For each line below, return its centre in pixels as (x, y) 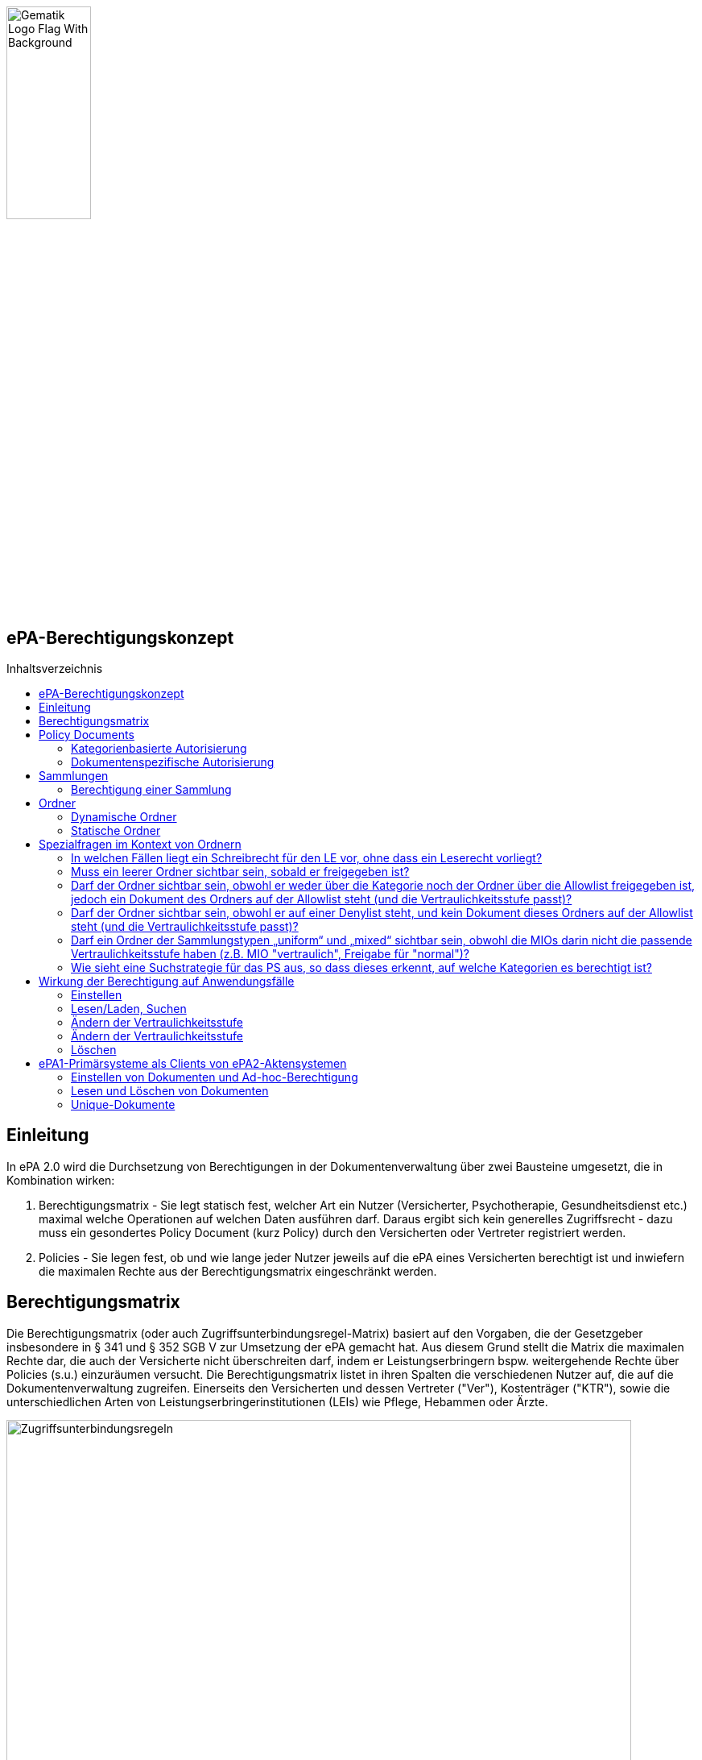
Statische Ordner (116, 831)
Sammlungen (74, 776)
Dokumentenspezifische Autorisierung (173, 762)
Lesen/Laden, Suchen (129, 1009)
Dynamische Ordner (124, 817)
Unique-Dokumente (123, 1105)
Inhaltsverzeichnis (55, 669)
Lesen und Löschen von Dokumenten (170, 1091)
